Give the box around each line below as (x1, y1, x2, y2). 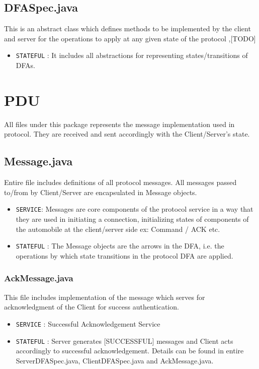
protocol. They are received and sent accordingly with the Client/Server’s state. (4, 129, 250, 139)
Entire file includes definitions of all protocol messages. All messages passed (4, 177, 237, 188)
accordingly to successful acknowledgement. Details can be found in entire (16, 345, 244, 356)
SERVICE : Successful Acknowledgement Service (16, 318, 160, 329)
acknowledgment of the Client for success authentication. (4, 301, 179, 312)
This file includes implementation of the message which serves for (4, 291, 205, 302)
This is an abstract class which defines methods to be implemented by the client (4, 23, 251, 34)
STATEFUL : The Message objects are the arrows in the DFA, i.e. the (16, 240, 224, 251)
